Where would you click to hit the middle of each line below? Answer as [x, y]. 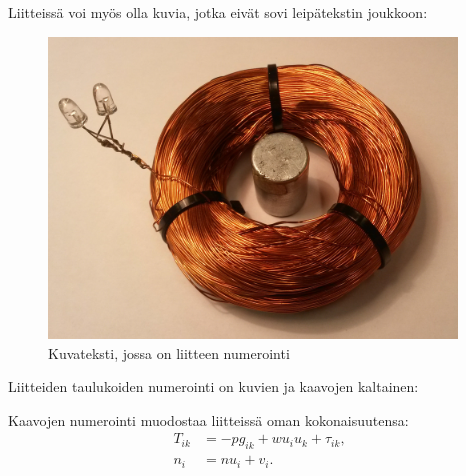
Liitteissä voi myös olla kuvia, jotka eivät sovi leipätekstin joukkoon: [218, 12]
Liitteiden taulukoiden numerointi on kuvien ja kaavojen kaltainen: [213, 386]
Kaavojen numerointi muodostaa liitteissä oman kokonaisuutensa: [208, 419]
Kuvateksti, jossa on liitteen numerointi [169, 352]
